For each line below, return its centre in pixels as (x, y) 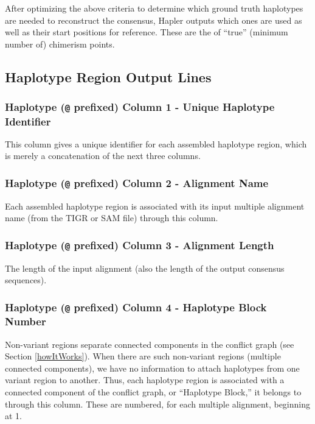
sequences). (26, 280)
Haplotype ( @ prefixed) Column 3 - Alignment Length (140, 245)
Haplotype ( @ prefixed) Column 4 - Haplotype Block (136, 307)
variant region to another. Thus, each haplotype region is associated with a (145, 380)
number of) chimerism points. (60, 44)
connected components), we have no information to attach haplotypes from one (152, 368)
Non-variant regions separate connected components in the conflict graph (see (150, 344)
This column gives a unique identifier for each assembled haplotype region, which (156, 143)
